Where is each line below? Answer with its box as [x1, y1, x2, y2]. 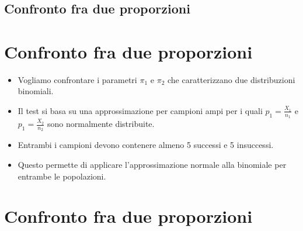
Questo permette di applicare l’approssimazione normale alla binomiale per [18, 158, 287, 170]
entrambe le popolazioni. [18, 170, 106, 182]
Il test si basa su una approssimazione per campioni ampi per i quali [18, 104, 263, 116]
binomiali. [18, 85, 54, 97]
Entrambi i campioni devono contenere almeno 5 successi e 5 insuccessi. [18, 139, 274, 151]
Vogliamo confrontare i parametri [18, 73, 137, 85]
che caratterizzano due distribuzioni [167, 73, 295, 85]
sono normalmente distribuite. [47, 118, 155, 130]
